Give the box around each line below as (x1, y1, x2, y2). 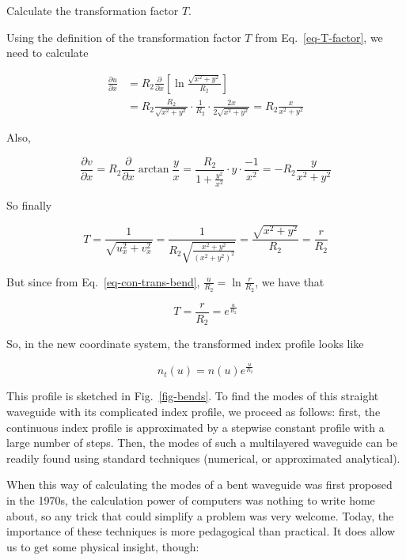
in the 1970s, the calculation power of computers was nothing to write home (6, 491, 375, 508)
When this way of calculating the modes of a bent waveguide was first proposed (6, 476, 393, 493)
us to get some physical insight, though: (6, 538, 199, 554)
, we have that (255, 273, 324, 289)
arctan (138, 164, 169, 176)
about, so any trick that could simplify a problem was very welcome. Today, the (6, 507, 394, 524)
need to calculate (6, 44, 89, 61)
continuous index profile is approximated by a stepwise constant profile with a (6, 418, 385, 435)
